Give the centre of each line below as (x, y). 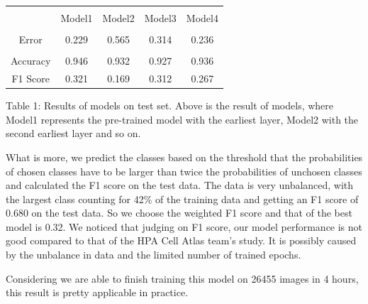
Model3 (160, 18)
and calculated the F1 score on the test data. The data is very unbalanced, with (180, 185)
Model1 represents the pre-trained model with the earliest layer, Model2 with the (182, 119)
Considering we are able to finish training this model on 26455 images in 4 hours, (182, 278)
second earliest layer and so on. (73, 133)
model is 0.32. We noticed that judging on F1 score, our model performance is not (184, 226)
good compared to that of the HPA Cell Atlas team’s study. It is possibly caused (181, 240)
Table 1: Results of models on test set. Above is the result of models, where (170, 105)
